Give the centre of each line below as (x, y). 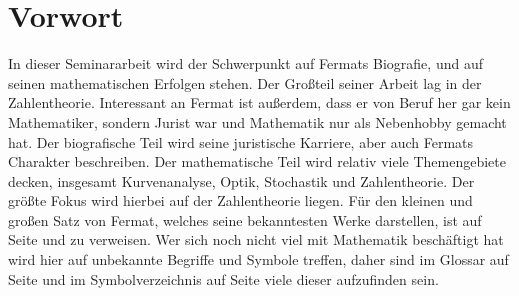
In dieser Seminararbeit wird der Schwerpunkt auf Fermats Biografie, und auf (245, 63)
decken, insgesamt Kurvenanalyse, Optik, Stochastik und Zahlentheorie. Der (241, 180)
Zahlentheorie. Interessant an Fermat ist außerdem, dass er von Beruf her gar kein (259, 102)
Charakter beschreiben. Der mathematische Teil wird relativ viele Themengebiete (257, 161)
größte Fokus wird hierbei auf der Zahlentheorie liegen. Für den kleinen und (240, 200)
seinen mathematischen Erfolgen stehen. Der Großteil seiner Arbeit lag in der (245, 82)
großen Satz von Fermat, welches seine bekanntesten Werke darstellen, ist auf (245, 219)
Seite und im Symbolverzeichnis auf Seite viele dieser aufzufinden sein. (223, 278)
